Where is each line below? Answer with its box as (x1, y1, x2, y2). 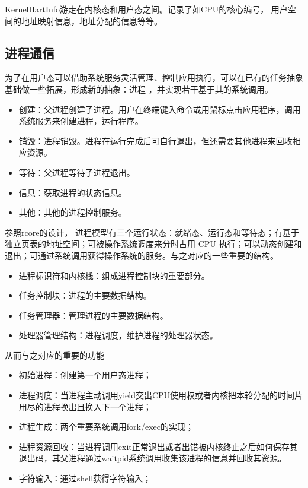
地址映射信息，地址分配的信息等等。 (21, 14, 162, 27)
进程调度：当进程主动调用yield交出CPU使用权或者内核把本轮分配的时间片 (18, 389, 303, 401)
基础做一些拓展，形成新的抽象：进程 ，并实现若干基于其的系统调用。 (5, 83, 273, 95)
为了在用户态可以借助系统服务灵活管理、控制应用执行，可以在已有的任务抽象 (5, 71, 303, 84)
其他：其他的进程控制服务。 (18, 206, 127, 218)
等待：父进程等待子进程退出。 (18, 166, 135, 178)
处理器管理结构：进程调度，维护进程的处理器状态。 (18, 329, 218, 341)
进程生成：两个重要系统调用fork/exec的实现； (18, 420, 194, 433)
